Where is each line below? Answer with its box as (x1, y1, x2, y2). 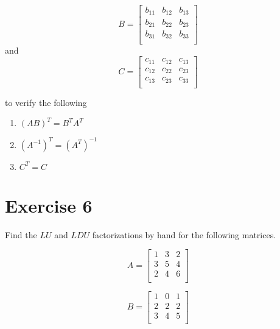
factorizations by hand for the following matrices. (92, 228, 276, 241)
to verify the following (5, 96, 87, 108)
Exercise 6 (5, 193, 93, 218)
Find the (5, 228, 37, 241)
